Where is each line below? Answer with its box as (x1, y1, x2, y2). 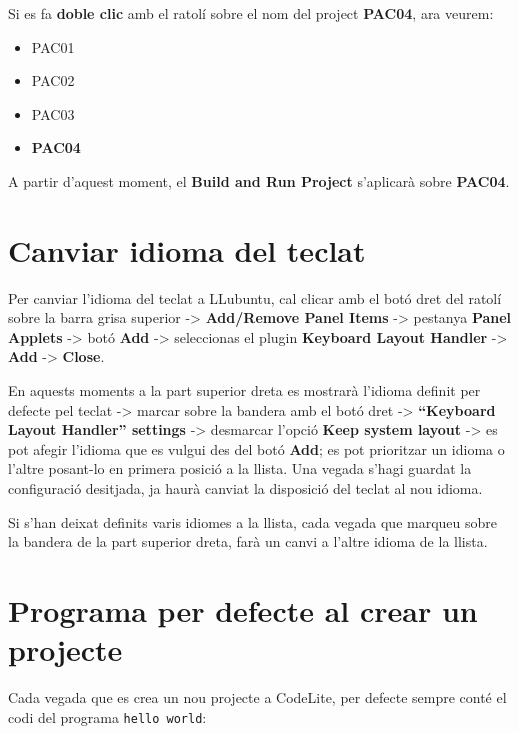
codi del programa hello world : (8, 706, 207, 727)
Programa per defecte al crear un (8, 590, 478, 630)
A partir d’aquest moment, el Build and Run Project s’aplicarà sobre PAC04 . (8, 170, 510, 191)
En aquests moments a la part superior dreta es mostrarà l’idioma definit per (8, 380, 481, 401)
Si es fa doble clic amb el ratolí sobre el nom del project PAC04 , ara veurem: (8, 3, 494, 23)
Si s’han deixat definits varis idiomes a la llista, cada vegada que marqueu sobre (8, 511, 498, 532)
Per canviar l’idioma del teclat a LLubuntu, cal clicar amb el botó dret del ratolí (8, 287, 502, 308)
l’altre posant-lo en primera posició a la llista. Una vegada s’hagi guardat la (8, 458, 472, 479)
